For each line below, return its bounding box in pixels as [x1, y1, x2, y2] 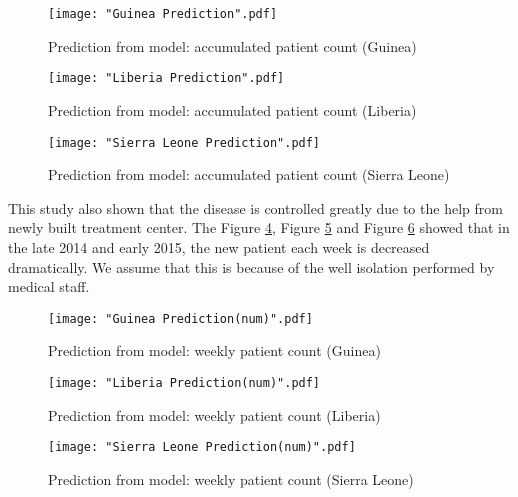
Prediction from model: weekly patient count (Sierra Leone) [48, 468, 414, 489]
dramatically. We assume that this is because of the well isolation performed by [8, 256, 495, 277]
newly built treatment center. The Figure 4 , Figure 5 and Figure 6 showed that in [8, 217, 510, 238]
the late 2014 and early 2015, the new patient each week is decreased [8, 236, 430, 257]
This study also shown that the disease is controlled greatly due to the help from [8, 197, 503, 218]
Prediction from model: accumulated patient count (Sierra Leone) [48, 164, 450, 185]
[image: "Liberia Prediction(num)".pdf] [48, 375, 321, 390]
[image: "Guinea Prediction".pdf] [48, 7, 278, 21]
